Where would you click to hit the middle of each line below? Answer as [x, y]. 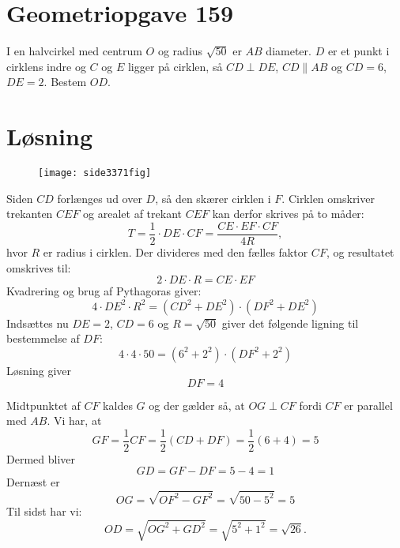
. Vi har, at [74, 420]
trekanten [30, 214]
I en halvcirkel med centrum [74, 51]
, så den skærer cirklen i [213, 198]
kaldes [118, 405]
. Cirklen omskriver [328, 198]
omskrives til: [39, 267]
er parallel [368, 405]
